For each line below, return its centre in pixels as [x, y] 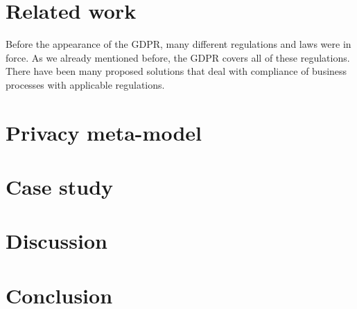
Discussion [56, 241]
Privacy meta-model [104, 132]
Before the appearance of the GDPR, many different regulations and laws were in [178, 44]
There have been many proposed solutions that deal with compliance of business [176, 71]
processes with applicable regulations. [85, 84]
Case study [60, 187]
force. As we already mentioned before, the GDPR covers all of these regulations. [178, 57]
